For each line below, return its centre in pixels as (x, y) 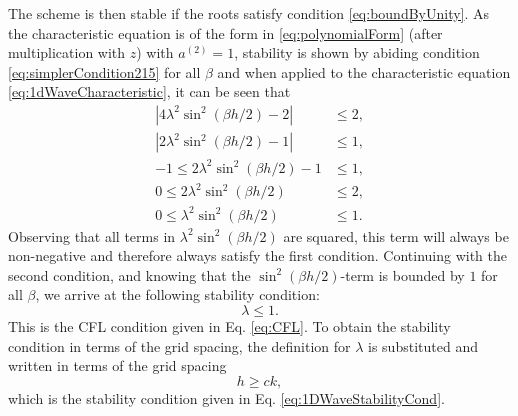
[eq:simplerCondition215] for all (104, 71)
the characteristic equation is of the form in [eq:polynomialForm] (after (225, 32)
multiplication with (67, 52)
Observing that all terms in (92, 235)
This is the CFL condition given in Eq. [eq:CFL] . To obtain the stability (229, 326)
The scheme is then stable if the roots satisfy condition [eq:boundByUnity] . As (249, 13)
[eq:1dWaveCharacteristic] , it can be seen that (149, 91)
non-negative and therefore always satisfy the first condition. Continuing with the (258, 255)
